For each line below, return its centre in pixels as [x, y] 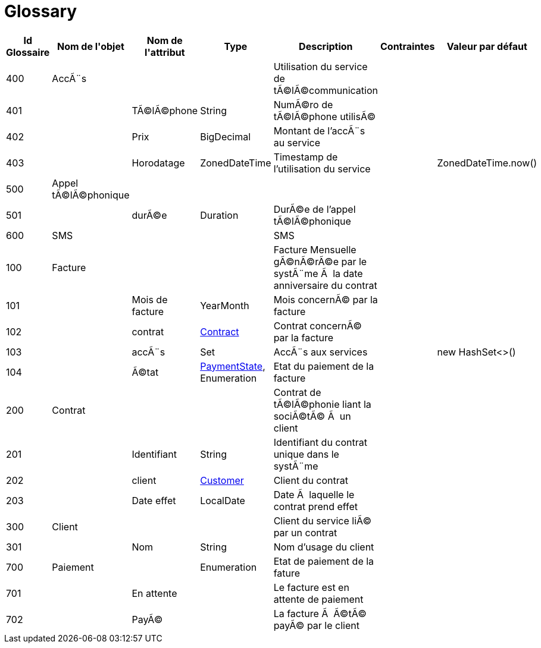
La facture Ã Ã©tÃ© [320, 613]
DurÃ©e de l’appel [315, 209]
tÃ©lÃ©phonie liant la [322, 404]
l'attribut [165, 52]
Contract [220, 331]
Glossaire [28, 52]
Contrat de [297, 392]
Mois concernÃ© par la [326, 299]
